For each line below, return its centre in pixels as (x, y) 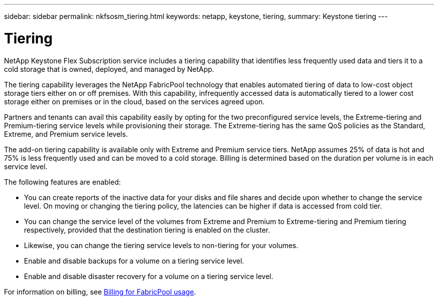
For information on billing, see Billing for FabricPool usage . (100, 292)
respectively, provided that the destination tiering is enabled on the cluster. (147, 230)
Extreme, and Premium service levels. (66, 134)
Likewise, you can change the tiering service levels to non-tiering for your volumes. (161, 245)
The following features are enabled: (62, 182)
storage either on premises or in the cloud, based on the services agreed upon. (134, 101)
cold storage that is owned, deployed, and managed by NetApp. (109, 69)
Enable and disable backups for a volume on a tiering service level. (134, 261)
